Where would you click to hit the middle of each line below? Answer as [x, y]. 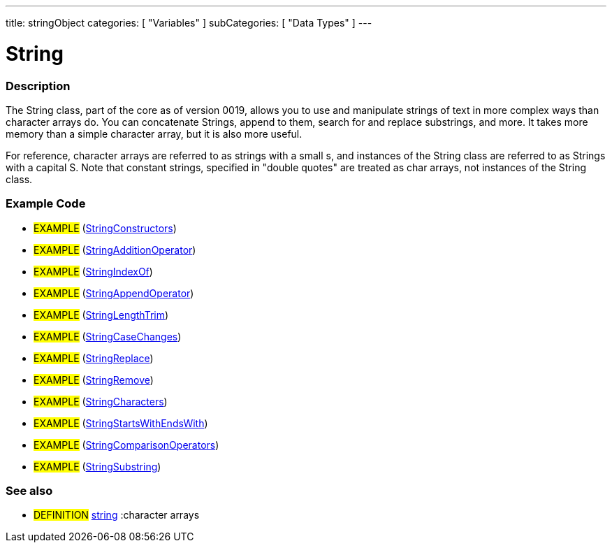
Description [38, 86]
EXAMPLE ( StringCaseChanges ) [108, 336]
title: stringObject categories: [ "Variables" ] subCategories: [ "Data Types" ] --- [189, 23]
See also [29, 491]
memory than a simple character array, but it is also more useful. [154, 134]
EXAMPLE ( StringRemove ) [94, 380]
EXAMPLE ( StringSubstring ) [97, 466]
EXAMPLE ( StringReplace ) [94, 358]
